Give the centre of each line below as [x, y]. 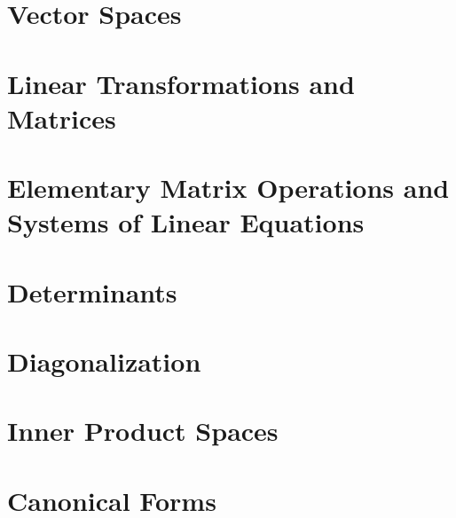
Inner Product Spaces [143, 431]
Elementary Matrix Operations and [228, 188]
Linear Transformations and [181, 83]
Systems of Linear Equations [186, 222]
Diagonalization [104, 361]
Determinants [92, 291]
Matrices [62, 118]
